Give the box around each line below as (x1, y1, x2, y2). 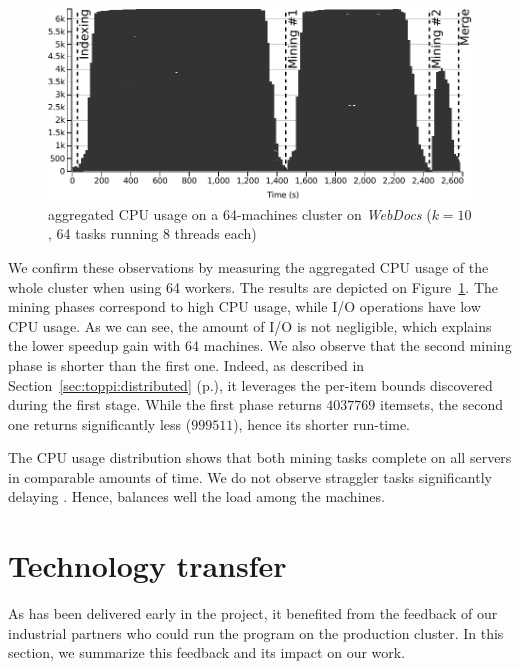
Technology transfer (8, 545, 287, 586)
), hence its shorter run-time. (233, 413, 410, 434)
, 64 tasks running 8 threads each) (48, 223, 257, 244)
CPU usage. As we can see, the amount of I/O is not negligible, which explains (8, 315, 492, 336)
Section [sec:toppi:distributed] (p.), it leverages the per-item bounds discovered (8, 374, 493, 395)
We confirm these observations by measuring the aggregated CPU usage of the (8, 256, 489, 277)
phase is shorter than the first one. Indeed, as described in (8, 354, 365, 375)
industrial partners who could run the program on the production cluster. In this (8, 622, 504, 643)
